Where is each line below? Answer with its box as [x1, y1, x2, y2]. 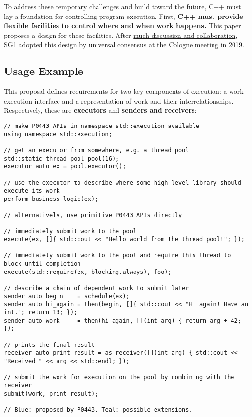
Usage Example [4, 63, 83, 78]
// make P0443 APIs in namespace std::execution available [4, 122, 199, 129]
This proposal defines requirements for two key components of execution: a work [4, 86, 244, 96]
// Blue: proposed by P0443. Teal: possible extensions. [4, 406, 193, 413]
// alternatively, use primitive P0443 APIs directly [4, 212, 182, 219]
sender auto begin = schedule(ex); [4, 292, 130, 300]
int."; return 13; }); [4, 309, 78, 316]
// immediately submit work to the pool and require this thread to [4, 252, 231, 259]
